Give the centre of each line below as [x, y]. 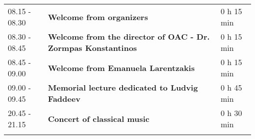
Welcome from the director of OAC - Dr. [129, 36]
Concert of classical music [99, 118]
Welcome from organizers [98, 17]
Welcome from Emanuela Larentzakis [121, 68]
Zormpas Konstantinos [92, 48]
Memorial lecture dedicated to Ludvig [123, 87]
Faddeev [64, 99]
